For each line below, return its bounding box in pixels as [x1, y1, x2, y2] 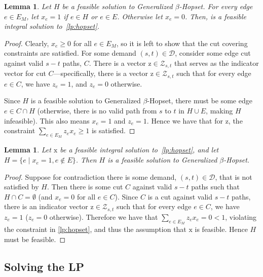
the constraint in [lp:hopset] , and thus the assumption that [4, 224, 186, 234]
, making [206, 105, 233, 116]
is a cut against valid [147, 191, 212, 202]
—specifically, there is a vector [53, 68, 148, 78]
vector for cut [4, 68, 46, 78]
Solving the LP [4, 258, 85, 274]
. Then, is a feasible [184, 11, 246, 21]
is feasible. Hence [195, 224, 248, 234]
